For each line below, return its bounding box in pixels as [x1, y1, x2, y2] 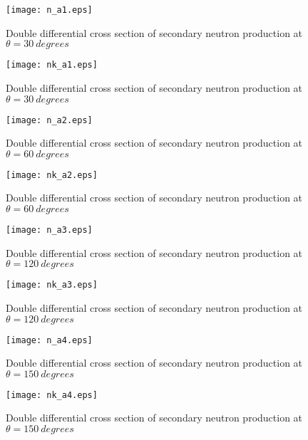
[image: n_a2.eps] [6, 115, 93, 125]
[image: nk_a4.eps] [6, 389, 98, 400]
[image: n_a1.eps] [6, 5, 93, 15]
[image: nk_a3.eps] [6, 280, 98, 290]
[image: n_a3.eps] [6, 225, 93, 235]
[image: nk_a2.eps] [6, 169, 98, 180]
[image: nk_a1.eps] [6, 60, 98, 70]
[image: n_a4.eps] [6, 335, 93, 345]
